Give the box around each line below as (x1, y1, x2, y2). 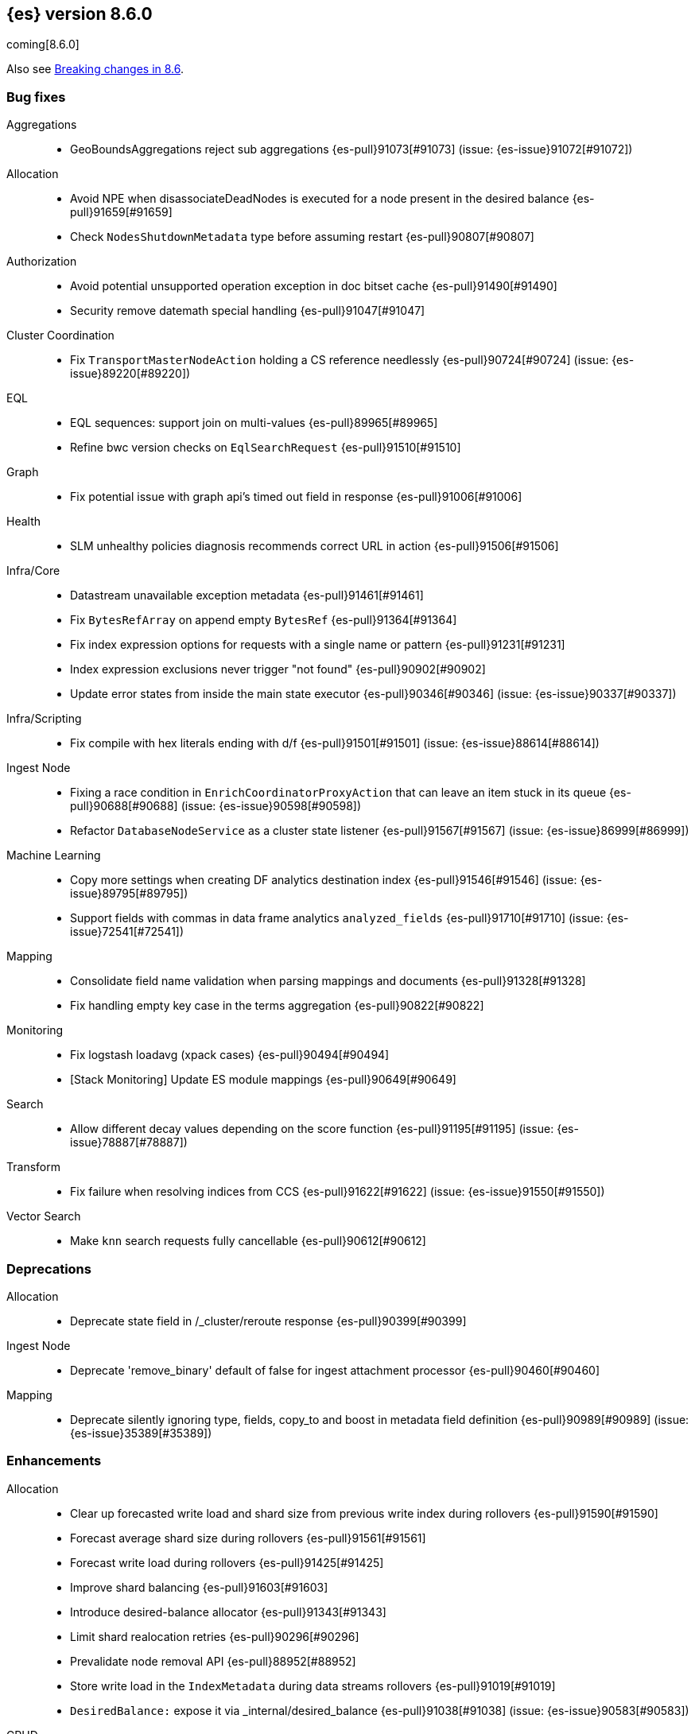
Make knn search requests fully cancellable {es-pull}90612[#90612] (70, 1234, 426, 1248)
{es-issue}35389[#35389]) (70, 1426, 212, 1440)
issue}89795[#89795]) (70, 886, 188, 901)
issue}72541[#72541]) (70, 925, 184, 939)
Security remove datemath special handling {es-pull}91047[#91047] (70, 304, 425, 318)
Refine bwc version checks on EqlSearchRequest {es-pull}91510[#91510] (70, 440, 461, 455)
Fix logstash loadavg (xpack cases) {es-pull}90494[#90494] (70, 1048, 390, 1062)
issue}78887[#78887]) (70, 1135, 188, 1150)
